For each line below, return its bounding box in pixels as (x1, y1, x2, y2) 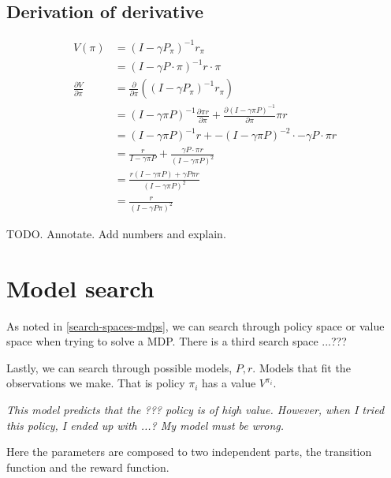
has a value (202, 375, 256, 391)
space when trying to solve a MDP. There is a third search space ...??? (6, 333, 347, 349)
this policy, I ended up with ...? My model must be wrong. (6, 416, 285, 433)
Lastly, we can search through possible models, (6, 359, 233, 375)
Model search (6, 271, 155, 304)
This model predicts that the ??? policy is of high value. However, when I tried (6, 401, 385, 417)
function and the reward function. (6, 458, 169, 475)
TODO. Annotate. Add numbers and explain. (6, 225, 226, 241)
